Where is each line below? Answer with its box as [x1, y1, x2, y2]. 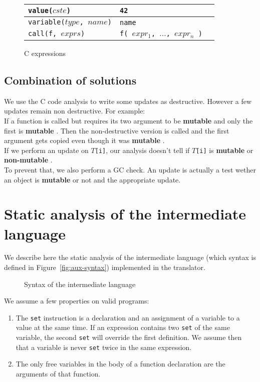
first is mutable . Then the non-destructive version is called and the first [4, 125, 229, 135]
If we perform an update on [4, 144, 89, 155]
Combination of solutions [4, 72, 137, 87]
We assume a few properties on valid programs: [4, 295, 149, 306]
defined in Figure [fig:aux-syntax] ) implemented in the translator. [4, 262, 205, 272]
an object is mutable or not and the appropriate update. [4, 174, 181, 184]
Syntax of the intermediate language [24, 278, 136, 289]
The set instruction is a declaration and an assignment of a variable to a [16, 312, 240, 322]
